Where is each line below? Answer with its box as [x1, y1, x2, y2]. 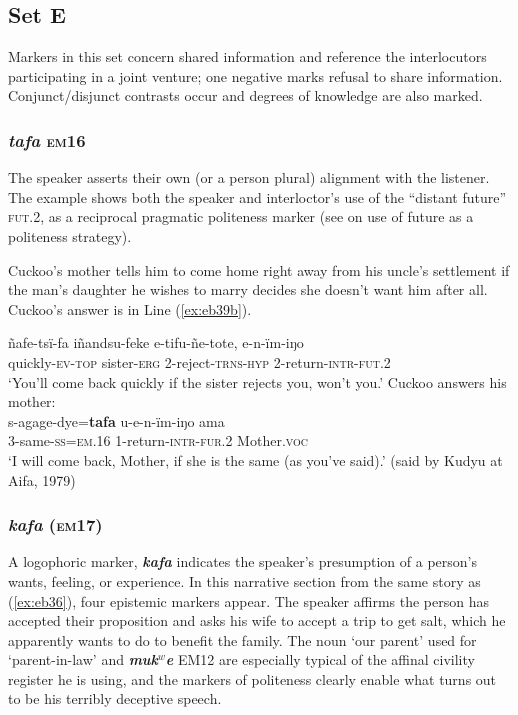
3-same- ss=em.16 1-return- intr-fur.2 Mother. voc [8, 430, 309, 451]
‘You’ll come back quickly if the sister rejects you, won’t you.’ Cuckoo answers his [8, 371, 507, 392]
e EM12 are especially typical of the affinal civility [165, 649, 475, 670]
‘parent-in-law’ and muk [8, 649, 158, 670]
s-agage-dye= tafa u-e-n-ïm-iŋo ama [8, 410, 225, 431]
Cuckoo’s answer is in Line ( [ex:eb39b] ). [8, 298, 252, 319]
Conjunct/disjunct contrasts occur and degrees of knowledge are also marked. [8, 85, 483, 106]
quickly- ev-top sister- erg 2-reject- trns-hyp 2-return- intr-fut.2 [8, 351, 391, 372]
